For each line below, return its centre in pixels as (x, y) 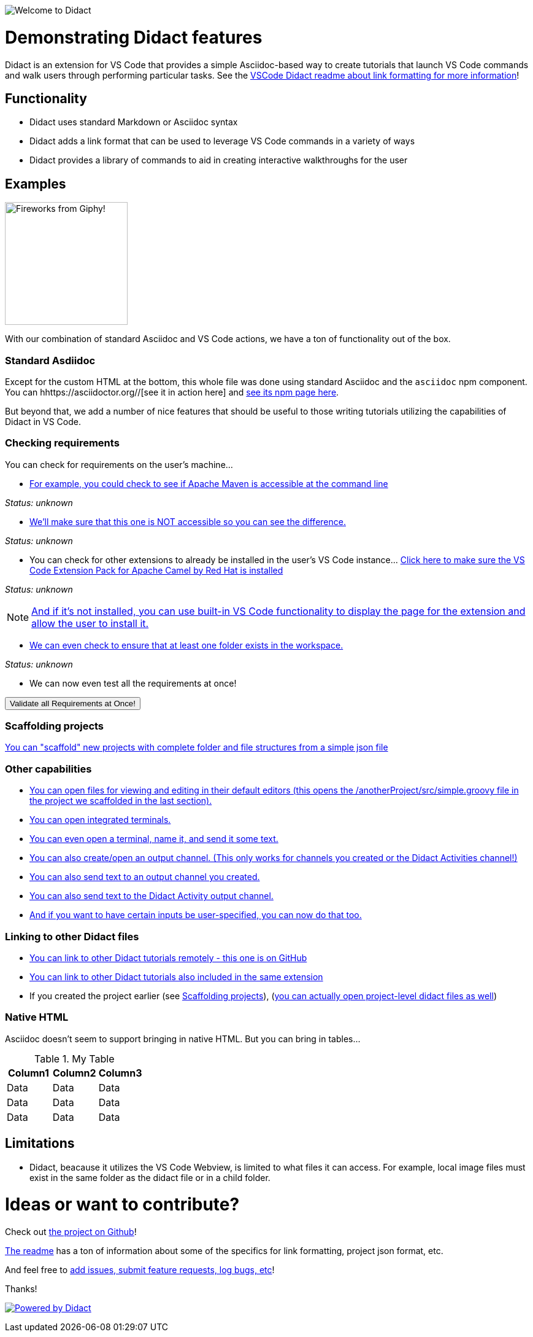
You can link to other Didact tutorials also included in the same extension (176, 976)
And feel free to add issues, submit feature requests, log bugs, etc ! (140, 1270)
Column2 (74, 1073)
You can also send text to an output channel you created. (145, 877)
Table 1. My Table (75, 1058)
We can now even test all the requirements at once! (133, 683)
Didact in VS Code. (43, 421)
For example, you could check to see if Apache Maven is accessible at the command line (209, 483)
